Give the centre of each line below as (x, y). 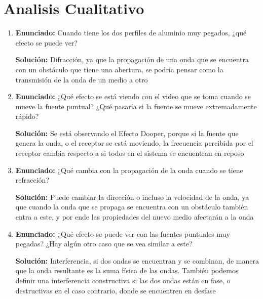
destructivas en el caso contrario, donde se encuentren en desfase (116, 290)
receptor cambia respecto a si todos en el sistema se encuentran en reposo (130, 153)
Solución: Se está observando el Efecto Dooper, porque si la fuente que (127, 133)
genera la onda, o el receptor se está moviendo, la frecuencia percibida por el (134, 143)
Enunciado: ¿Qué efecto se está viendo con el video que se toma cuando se (133, 96)
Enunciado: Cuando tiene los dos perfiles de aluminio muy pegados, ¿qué (131, 33)
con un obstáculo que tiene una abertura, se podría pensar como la (119, 69)
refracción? (32, 180)
